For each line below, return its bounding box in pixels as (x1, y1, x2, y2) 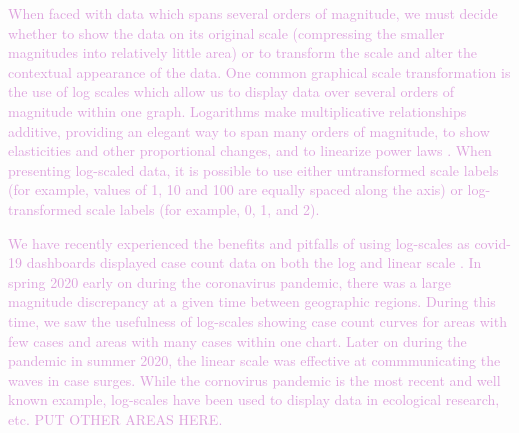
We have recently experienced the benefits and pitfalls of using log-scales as (8, 232, 470, 253)
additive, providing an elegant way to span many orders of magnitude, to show (8, 120, 490, 141)
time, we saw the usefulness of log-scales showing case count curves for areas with (8, 310, 507, 331)
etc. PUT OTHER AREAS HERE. (8, 408, 223, 429)
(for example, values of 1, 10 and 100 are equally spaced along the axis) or (8, 179, 463, 200)
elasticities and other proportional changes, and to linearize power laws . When (8, 140, 492, 161)
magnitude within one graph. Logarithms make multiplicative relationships (8, 100, 467, 121)
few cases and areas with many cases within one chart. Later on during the (8, 330, 467, 351)
